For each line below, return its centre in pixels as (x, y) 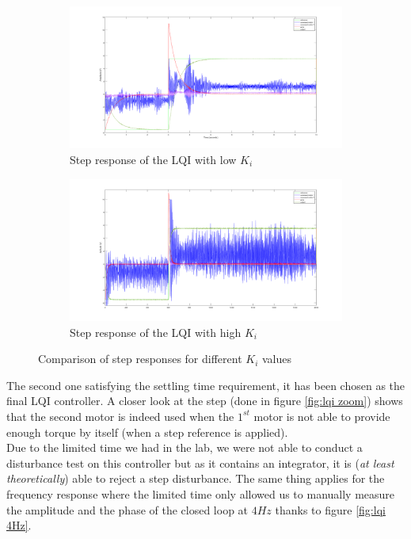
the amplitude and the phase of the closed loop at (127, 509)
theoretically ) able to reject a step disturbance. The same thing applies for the (196, 478)
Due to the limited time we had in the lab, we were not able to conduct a (185, 447)
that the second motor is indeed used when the (120, 416)
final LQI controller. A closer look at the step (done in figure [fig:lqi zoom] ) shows (205, 401)
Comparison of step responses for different (140, 359)
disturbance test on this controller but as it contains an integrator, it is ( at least (200, 463)
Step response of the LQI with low (153, 159)
